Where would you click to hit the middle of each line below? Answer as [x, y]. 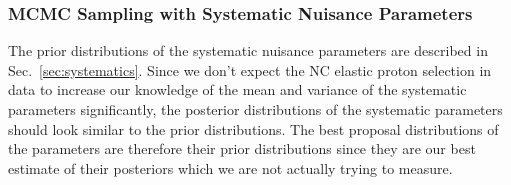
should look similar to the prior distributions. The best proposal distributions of [253, 128]
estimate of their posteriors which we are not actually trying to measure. [230, 167]
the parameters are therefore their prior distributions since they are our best [242, 148]
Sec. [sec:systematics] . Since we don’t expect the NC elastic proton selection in [250, 69]
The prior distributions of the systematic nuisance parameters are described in [248, 50]
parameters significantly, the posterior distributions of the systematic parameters [255, 109]
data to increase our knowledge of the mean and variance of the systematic [237, 89]
